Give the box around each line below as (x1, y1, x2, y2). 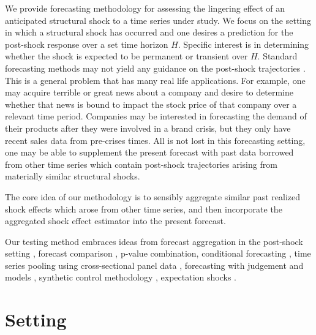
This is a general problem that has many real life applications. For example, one (5, 73, 306, 86)
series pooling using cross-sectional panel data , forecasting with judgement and (5, 258, 304, 271)
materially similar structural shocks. (5, 170, 140, 183)
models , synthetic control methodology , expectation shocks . (5, 271, 236, 284)
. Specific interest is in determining (178, 37, 309, 50)
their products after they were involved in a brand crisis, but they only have (5, 121, 291, 134)
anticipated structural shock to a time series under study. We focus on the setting (5, 13, 312, 26)
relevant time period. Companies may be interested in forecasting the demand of (5, 110, 307, 122)
